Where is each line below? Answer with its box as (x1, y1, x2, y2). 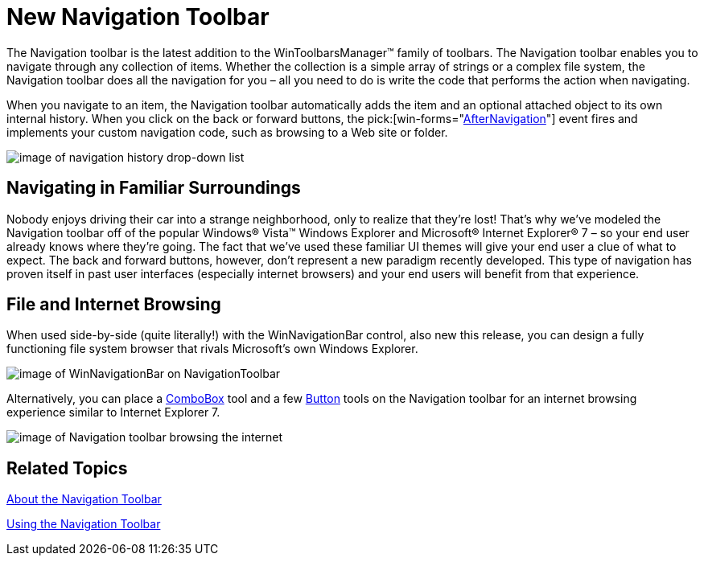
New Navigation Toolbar (6, 3, 270, 31)
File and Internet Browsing (6, 294, 221, 315)
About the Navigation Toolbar (6, 492, 162, 507)
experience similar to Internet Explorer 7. (6, 405, 220, 420)
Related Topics (6, 457, 128, 478)
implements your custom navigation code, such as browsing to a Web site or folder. (6, 125, 448, 139)
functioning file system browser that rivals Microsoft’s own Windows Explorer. (6, 342, 418, 356)
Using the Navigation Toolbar (6, 517, 161, 531)
